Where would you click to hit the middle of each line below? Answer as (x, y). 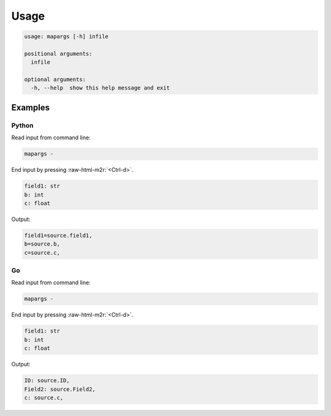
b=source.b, (42, 244)
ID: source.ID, (47, 381)
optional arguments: (55, 79)
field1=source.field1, (58, 235)
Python (22, 125)
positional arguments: (58, 53)
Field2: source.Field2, (60, 389)
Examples (31, 107)
